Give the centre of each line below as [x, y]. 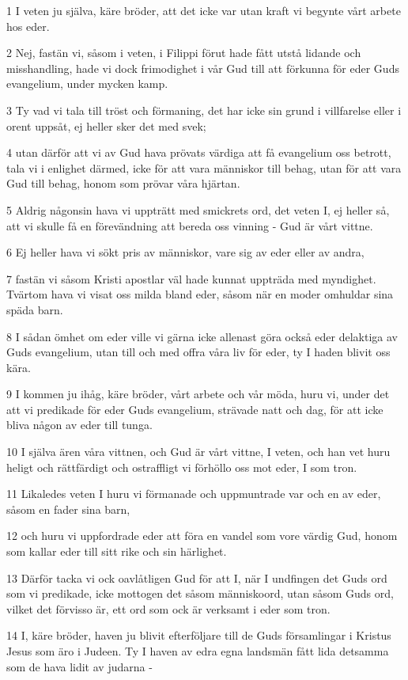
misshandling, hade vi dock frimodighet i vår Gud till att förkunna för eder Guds [203, 68]
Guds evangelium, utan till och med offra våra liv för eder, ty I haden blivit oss [198, 352]
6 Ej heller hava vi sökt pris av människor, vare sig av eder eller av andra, [185, 252]
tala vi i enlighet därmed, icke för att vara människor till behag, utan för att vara [204, 167]
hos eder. [28, 26]
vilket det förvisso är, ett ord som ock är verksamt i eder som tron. [168, 608]
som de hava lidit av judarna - [79, 666]
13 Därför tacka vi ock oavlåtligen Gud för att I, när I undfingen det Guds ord [197, 577]
